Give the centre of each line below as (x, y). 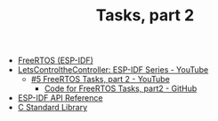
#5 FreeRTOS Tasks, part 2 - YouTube (101, 79)
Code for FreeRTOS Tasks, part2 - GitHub (121, 88)
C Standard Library (52, 108)
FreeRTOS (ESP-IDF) (55, 60)
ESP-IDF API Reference (60, 98)
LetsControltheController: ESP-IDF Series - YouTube (113, 70)
